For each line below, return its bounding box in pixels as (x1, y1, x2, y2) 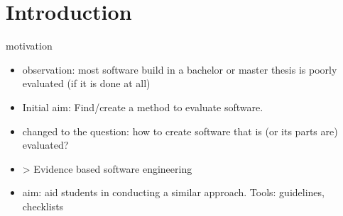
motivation (6, 38, 53, 53)
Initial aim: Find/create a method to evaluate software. (22, 99, 263, 114)
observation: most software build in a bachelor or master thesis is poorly (22, 62, 337, 76)
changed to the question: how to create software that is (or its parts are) (22, 123, 338, 138)
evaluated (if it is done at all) (22, 76, 151, 91)
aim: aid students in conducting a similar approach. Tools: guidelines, (22, 185, 325, 200)
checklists (22, 198, 64, 213)
